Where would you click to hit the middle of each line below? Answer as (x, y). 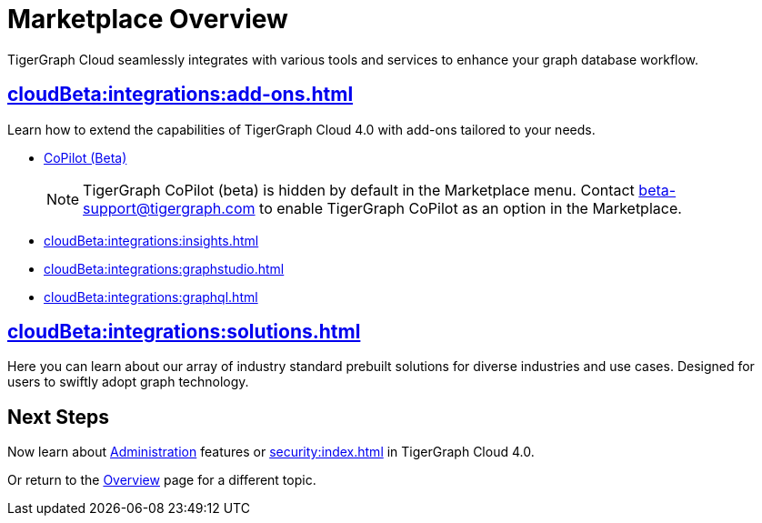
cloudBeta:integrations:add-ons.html (180, 95)
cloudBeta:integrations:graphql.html (151, 297)
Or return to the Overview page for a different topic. (162, 480)
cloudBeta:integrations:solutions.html (184, 332)
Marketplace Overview (148, 19)
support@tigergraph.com (169, 208)
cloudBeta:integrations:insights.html (151, 240)
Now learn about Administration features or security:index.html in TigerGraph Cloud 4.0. (271, 452)
